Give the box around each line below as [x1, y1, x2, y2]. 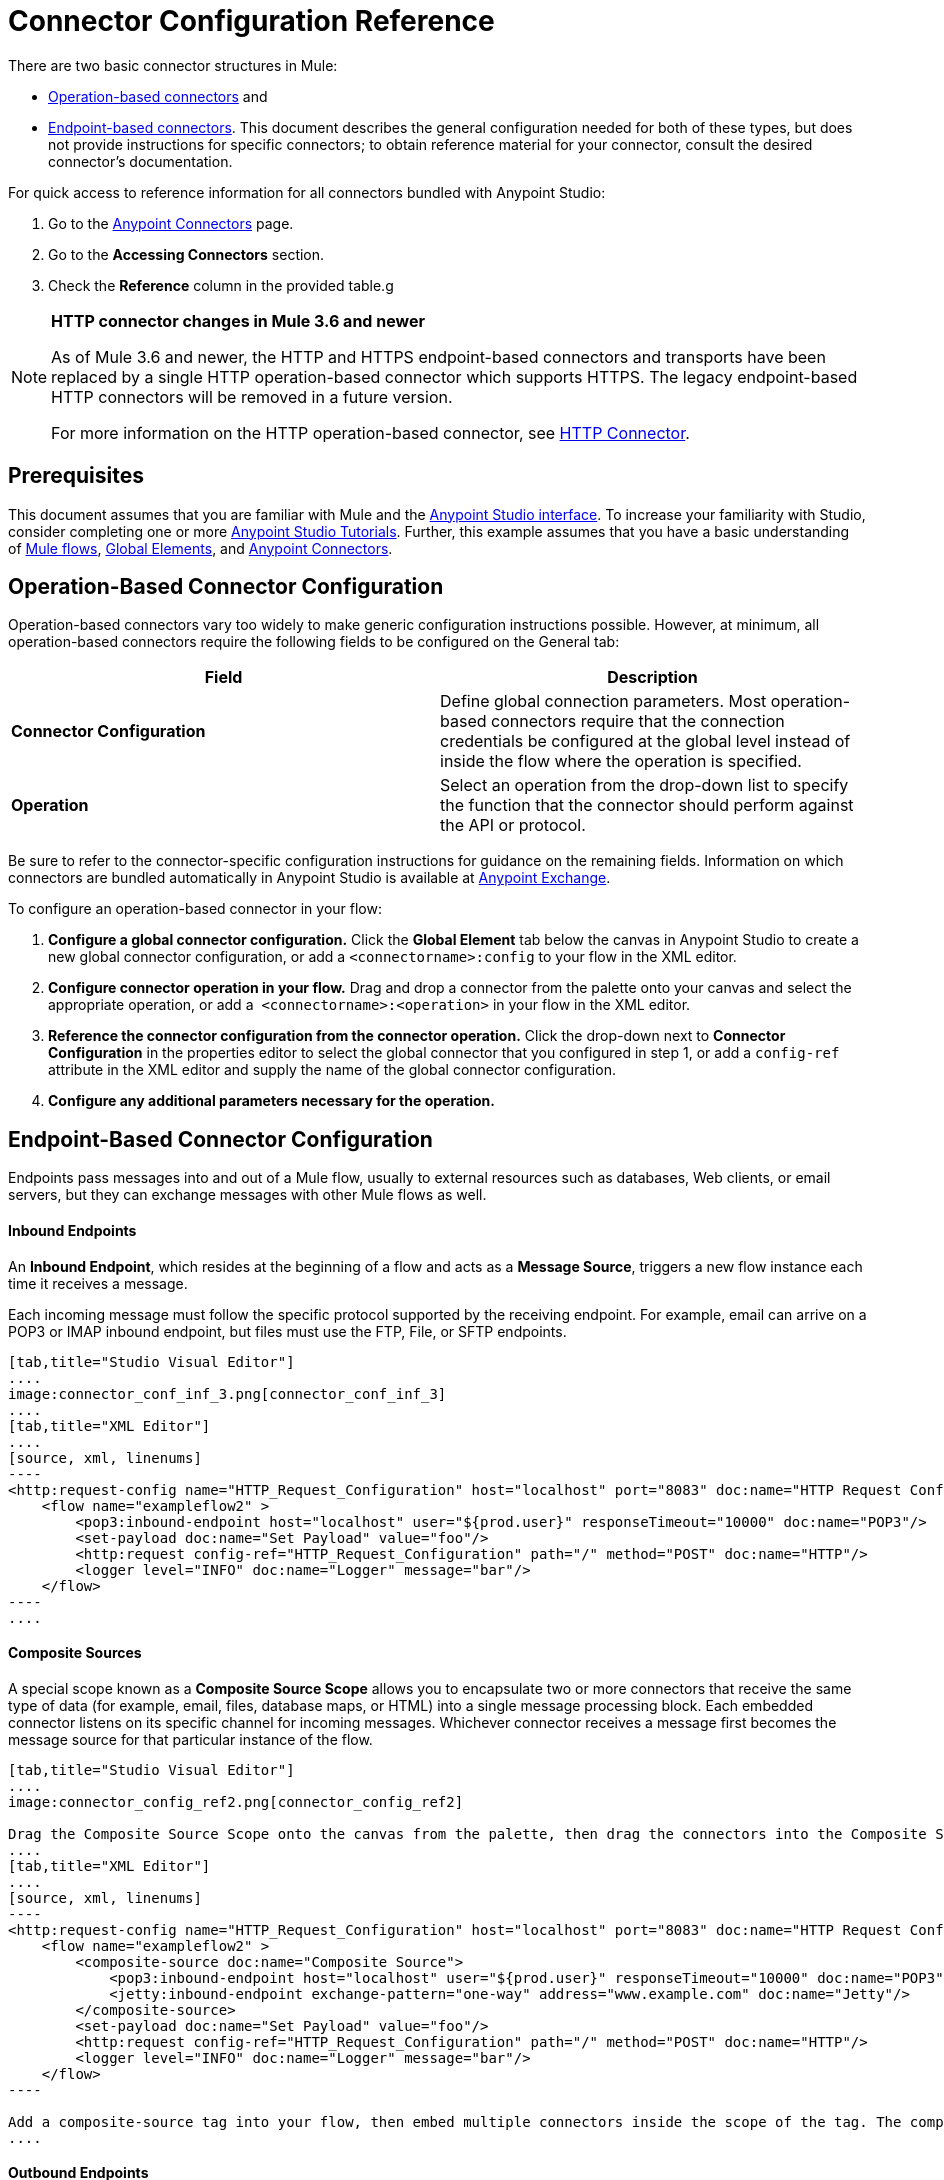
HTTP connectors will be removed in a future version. [51, 386, 453, 407]
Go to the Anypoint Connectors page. [48, 214, 294, 232]
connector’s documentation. [48, 152, 233, 170]
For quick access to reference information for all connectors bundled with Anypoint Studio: [8, 183, 606, 201]
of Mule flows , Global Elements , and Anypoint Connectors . [8, 539, 393, 557]
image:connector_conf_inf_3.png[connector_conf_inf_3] [8, 1385, 447, 1402]
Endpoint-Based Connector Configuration [8, 1126, 433, 1152]
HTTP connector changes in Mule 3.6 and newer [51, 310, 425, 331]
